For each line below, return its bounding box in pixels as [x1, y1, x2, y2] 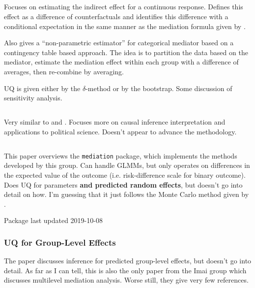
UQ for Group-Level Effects [4, 236, 116, 248]
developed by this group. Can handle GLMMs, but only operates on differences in [4, 160, 250, 170]
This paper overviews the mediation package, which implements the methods [4, 150, 237, 160]
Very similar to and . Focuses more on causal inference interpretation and [4, 117, 226, 127]
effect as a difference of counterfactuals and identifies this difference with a [4, 11, 228, 21]
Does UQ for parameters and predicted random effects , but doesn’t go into [4, 179, 243, 190]
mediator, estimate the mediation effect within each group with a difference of [4, 57, 239, 67]
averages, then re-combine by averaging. [4, 66, 124, 76]
